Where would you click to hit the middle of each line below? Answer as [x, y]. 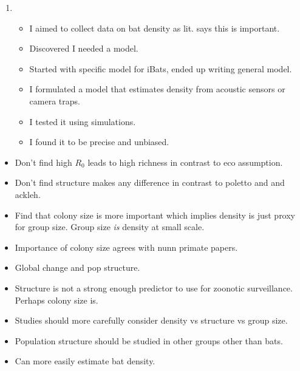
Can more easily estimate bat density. [85, 361]
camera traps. [55, 100]
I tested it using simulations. [83, 121]
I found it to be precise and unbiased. [99, 142]
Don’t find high [43, 162]
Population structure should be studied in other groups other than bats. [149, 340]
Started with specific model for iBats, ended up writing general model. [161, 68]
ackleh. [28, 194]
